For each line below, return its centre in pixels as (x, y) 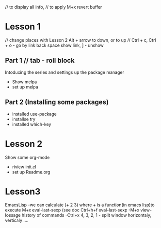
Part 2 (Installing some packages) (57, 102)
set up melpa (25, 87)
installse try (24, 119)
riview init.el (24, 167)
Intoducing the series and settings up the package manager (65, 72)
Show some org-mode (27, 157)
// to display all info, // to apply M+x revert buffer (54, 7)
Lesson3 (23, 191)
